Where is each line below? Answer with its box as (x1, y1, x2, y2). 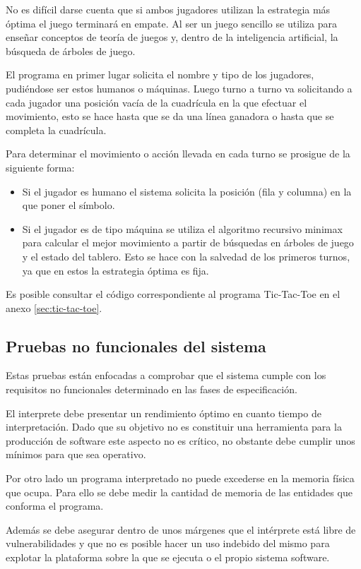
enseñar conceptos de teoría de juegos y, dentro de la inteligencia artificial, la (6, 30, 338, 44)
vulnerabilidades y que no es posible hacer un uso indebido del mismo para (6, 536, 330, 551)
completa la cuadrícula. (6, 122, 107, 137)
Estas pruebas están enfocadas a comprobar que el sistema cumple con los (6, 368, 326, 383)
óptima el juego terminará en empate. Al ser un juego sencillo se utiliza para (6, 16, 337, 30)
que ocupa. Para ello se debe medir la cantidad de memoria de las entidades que (6, 484, 353, 499)
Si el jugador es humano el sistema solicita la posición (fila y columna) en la (22, 184, 352, 198)
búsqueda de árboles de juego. (6, 43, 136, 58)
